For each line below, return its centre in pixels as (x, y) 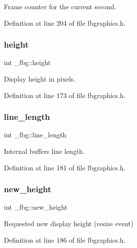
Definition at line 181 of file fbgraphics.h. (65, 167)
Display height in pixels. (40, 79)
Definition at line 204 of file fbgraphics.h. (65, 23)
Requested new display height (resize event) (69, 223)
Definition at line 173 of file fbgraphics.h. (65, 95)
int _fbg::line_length (35, 135)
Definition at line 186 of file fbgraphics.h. (65, 240)
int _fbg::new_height (36, 207)
